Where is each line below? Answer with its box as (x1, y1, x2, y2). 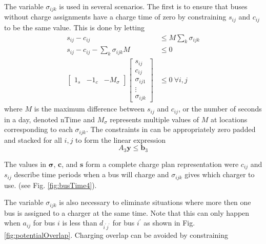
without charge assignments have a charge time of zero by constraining (4, 11, 227, 22)
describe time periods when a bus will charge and (14, 169, 169, 180)
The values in (4, 158, 47, 169)
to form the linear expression (75, 134, 166, 145)
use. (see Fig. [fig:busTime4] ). (4, 179, 97, 190)
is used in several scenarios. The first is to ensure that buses (59, 1, 248, 11)
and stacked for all (4, 134, 62, 145)
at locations (210, 114, 248, 124)
